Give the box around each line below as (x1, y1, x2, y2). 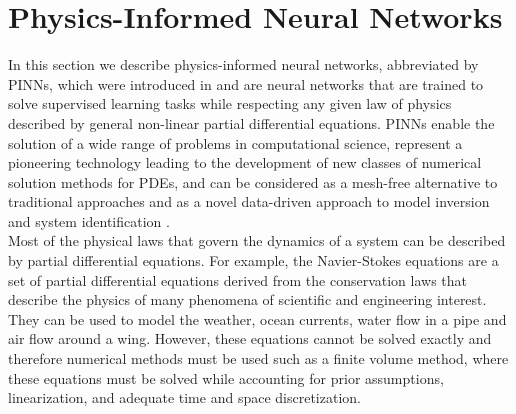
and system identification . (8, 210, 170, 231)
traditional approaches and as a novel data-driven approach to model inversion (8, 191, 490, 212)
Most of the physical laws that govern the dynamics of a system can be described (8, 230, 506, 251)
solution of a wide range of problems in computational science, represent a (8, 132, 463, 153)
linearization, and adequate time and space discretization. (8, 387, 361, 408)
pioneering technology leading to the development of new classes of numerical (8, 152, 482, 173)
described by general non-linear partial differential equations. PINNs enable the (8, 112, 495, 133)
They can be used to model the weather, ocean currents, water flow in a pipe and (8, 308, 507, 329)
